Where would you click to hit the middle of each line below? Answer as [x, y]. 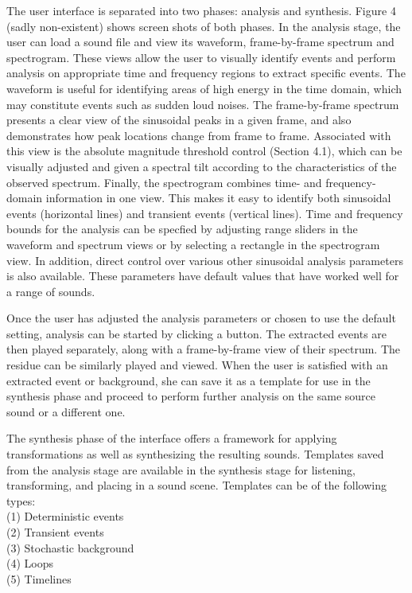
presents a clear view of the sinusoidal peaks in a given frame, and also [179, 120]
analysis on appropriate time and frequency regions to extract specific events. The [206, 73]
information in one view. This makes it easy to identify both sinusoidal [218, 198]
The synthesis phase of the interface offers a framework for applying [172, 438]
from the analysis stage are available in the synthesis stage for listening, [181, 469]
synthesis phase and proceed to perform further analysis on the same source [191, 396]
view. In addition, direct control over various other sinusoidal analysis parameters [205, 260]
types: [21, 500]
